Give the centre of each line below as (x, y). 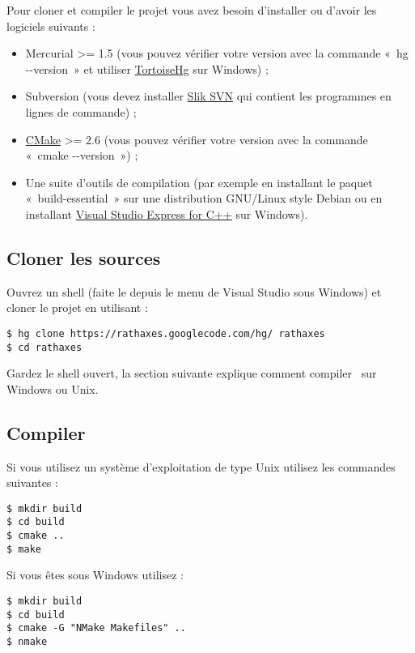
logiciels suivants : (51, 26)
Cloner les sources (84, 257)
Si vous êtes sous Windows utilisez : (95, 575)
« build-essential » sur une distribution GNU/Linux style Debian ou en (204, 198)
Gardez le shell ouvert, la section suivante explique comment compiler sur (192, 373)
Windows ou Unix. (53, 388)
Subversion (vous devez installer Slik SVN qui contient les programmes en (208, 96)
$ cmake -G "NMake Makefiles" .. (96, 628)
